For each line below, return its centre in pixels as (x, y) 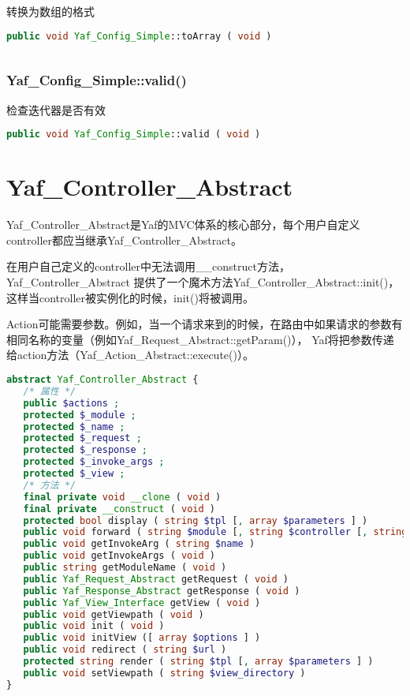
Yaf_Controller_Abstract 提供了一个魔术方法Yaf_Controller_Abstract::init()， (203, 282)
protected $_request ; (82, 438)
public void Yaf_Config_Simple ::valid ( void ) (134, 135)
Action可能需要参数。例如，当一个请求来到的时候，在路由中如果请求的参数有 (205, 324)
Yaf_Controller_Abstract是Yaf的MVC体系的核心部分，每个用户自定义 (183, 225)
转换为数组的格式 (50, 11)
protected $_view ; (74, 474)
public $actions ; (71, 403)
